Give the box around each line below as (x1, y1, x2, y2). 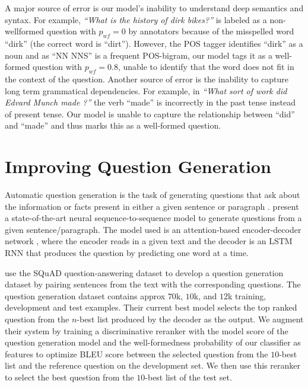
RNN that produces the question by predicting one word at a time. (5, 247, 249, 259)
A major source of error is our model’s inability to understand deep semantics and (5, 2, 304, 14)
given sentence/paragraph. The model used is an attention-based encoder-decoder (5, 223, 301, 235)
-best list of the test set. (145, 370, 232, 383)
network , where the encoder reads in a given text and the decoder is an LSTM (5, 235, 293, 247)
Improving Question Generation (5, 154, 271, 178)
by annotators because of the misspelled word (128, 25, 294, 37)
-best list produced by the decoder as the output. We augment (77, 313, 304, 325)
